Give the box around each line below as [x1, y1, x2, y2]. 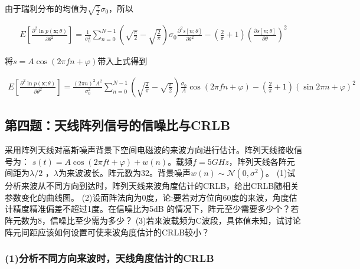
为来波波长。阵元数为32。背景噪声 [58, 167, 191, 179]
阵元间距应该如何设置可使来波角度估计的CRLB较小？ [5, 225, 210, 238]
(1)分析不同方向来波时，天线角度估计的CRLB [5, 251, 214, 265]
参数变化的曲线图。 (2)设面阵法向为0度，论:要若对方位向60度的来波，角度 [5, 191, 289, 203]
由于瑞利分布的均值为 [5, 2, 87, 14]
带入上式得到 [97, 55, 148, 67]
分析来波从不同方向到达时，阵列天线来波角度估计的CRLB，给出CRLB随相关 [5, 180, 299, 192]
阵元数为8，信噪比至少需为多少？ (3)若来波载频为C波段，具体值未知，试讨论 [5, 214, 301, 227]
